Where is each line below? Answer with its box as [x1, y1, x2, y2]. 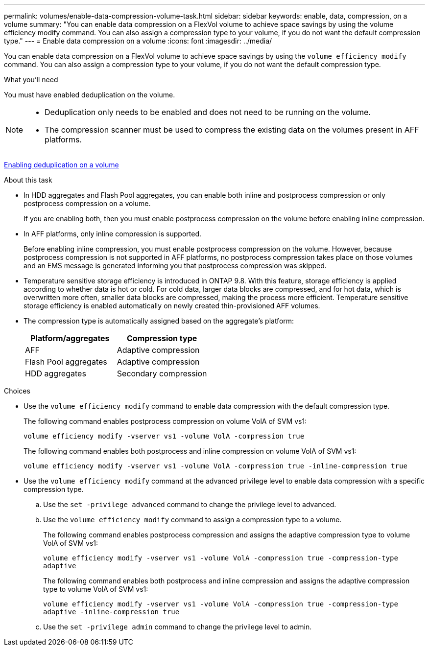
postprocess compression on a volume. [24, 199, 151, 208]
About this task [4, 176, 52, 184]
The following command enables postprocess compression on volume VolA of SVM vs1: [24, 417, 307, 425]
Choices [4, 387, 30, 395]
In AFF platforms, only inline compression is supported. [24, 230, 202, 238]
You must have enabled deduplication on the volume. [4, 91, 175, 99]
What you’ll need [4, 75, 58, 84]
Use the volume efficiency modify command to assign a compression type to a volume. [43, 515, 342, 524]
